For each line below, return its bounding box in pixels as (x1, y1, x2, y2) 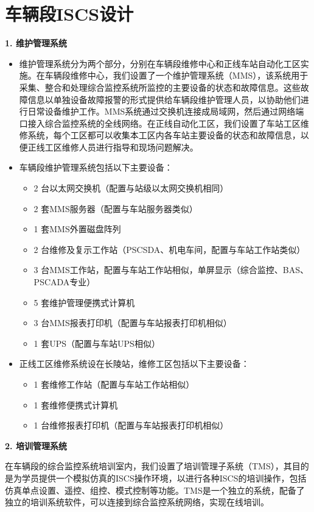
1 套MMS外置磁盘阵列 (33, 222, 121, 235)
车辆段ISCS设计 (5, 1, 134, 26)
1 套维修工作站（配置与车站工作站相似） (33, 378, 195, 390)
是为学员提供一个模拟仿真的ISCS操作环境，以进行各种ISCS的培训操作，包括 (5, 471, 307, 484)
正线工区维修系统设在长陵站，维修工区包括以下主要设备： (19, 357, 249, 370)
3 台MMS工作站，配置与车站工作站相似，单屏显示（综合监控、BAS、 (33, 263, 309, 276)
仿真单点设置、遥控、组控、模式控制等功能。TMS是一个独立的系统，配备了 (5, 483, 305, 496)
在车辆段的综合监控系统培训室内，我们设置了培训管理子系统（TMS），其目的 (5, 460, 309, 472)
